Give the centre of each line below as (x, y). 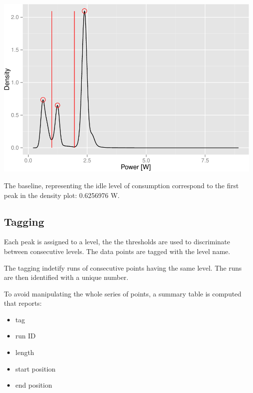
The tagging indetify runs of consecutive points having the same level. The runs (123, 267)
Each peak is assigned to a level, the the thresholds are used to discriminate (117, 242)
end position (34, 385)
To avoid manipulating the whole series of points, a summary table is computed (123, 293)
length (25, 352)
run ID (26, 336)
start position (36, 368)
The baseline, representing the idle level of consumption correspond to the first (121, 185)
